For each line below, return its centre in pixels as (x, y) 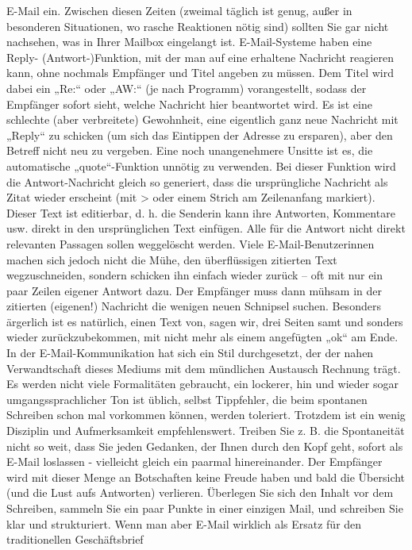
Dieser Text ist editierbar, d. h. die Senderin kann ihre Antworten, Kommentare (201, 212)
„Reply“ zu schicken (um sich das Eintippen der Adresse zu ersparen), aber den (200, 135)
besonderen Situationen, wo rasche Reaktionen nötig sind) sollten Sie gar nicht (198, 26)
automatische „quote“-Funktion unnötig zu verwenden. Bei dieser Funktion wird (201, 165)
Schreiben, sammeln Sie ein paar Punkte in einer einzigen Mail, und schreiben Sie (205, 508)
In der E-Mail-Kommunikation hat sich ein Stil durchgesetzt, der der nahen (190, 353)
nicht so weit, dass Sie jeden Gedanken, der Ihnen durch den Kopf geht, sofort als (205, 446)
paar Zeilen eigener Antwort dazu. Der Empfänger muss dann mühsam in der (194, 290)
